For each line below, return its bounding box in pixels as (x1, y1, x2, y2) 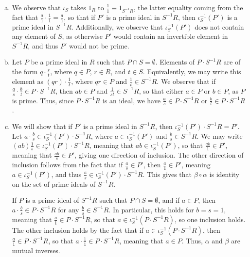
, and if (158, 195, 180, 205)
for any (58, 204, 79, 214)
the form (12, 66, 38, 77)
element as (12, 76, 44, 86)
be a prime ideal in (31, 57, 88, 67)
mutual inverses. (12, 245, 60, 255)
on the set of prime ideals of (12, 178, 96, 189)
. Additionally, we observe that (71, 21, 163, 32)
